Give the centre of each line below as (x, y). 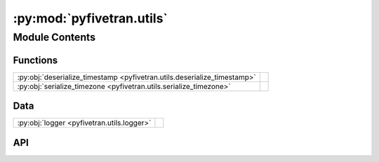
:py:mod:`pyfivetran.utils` (91, 18)
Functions (35, 60)
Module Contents (54, 37)
